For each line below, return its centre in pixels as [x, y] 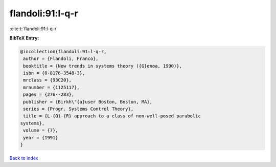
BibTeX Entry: [24, 38]
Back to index [24, 158]
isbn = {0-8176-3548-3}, [54, 73]
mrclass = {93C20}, [47, 80]
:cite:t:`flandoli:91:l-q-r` [34, 29]
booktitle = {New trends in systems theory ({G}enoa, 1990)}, [103, 66]
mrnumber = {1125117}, [52, 87]
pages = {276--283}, [49, 95]
